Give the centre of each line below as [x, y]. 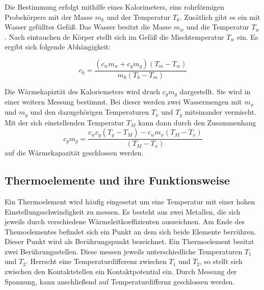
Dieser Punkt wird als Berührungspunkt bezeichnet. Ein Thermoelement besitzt [129, 241]
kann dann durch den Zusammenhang [197, 122]
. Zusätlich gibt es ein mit [220, 17]
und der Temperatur [138, 17]
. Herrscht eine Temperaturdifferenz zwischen [96, 261]
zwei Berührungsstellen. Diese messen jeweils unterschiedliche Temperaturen [124, 251]
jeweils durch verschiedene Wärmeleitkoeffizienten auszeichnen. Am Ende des [125, 221]
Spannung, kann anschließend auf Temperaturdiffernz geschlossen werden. [120, 281]
